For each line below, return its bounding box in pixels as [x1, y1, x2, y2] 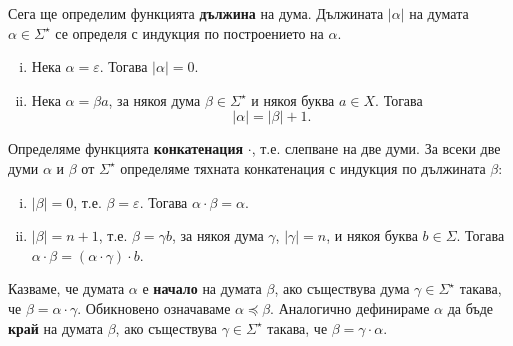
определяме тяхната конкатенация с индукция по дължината [120, 157, 486, 178]
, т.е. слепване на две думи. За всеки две [251, 138, 501, 159]
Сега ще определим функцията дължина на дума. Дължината [8, 3, 384, 23]
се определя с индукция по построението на [55, 22, 324, 43]
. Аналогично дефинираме [270, 297, 430, 318]
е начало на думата [142, 278, 262, 299]
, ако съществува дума [274, 278, 410, 299]
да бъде [447, 297, 493, 318]
